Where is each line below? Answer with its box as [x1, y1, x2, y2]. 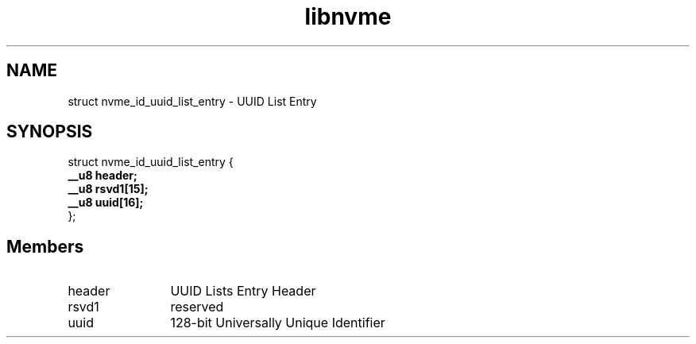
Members [6, 236, 84, 257]
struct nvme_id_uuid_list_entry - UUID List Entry [68, 94, 317, 108]
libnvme [304, 3, 392, 30]
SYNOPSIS [6, 122, 93, 142]
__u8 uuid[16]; [68, 195, 144, 210]
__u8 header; [68, 168, 137, 183]
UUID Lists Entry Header [170, 283, 316, 300]
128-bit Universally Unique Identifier [170, 315, 385, 331]
